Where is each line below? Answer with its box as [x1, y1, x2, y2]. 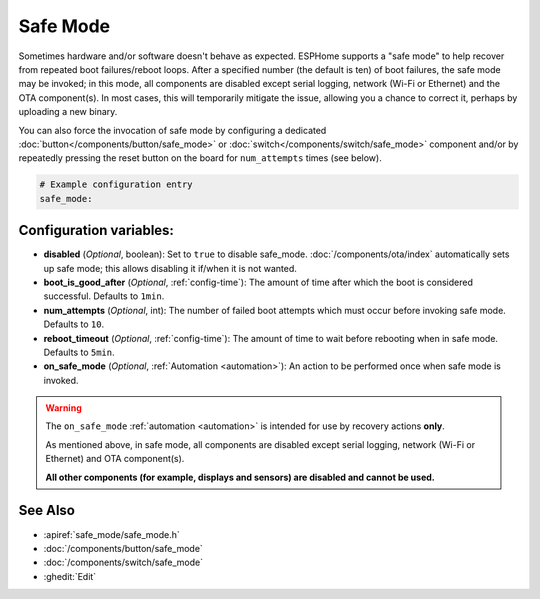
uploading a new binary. [18, 106, 118, 118]
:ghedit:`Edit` [43, 570, 97, 582]
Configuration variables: [18, 222, 175, 239]
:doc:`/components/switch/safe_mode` [43, 556, 204, 569]
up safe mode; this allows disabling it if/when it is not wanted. [43, 262, 297, 274]
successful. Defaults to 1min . [43, 290, 165, 302]
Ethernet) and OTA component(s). [45, 453, 185, 465]
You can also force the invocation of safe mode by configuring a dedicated [18, 124, 327, 136]
